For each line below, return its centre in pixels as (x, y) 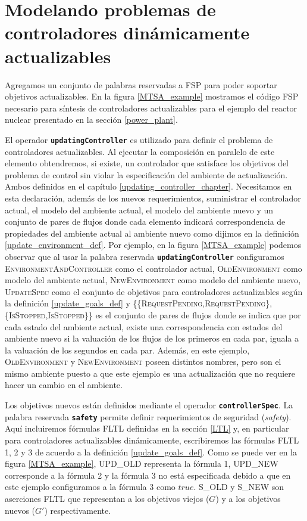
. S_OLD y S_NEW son (239, 487)
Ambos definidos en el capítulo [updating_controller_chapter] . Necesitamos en (148, 186)
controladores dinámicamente (127, 32)
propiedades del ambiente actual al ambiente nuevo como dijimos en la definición (152, 233)
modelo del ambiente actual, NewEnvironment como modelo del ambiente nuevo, (153, 280)
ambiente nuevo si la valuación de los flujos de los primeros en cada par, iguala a (152, 338)
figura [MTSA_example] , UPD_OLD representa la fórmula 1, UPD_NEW (142, 463)
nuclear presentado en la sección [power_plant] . (91, 120)
